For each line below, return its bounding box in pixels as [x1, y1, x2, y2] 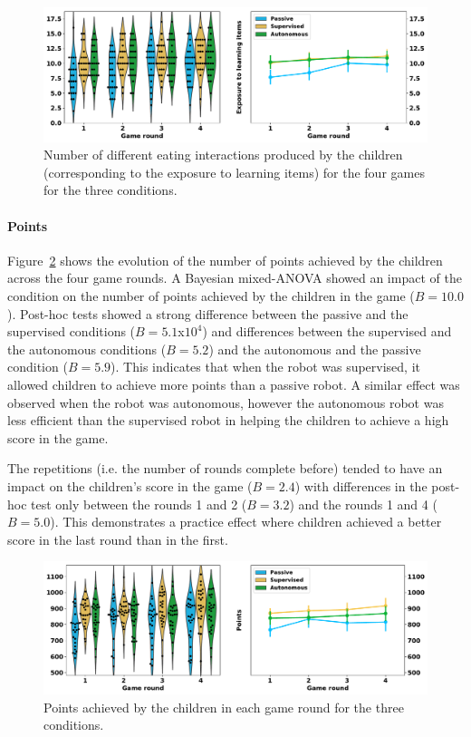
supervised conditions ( [7, 322, 136, 341]
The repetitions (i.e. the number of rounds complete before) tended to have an [7, 459, 443, 478]
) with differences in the [294, 476, 428, 495]
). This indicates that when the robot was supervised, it [111, 357, 421, 376]
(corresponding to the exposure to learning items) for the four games [43, 162, 425, 181]
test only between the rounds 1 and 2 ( [31, 494, 247, 513]
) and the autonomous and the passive [208, 339, 421, 358]
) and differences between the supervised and [202, 322, 452, 341]
